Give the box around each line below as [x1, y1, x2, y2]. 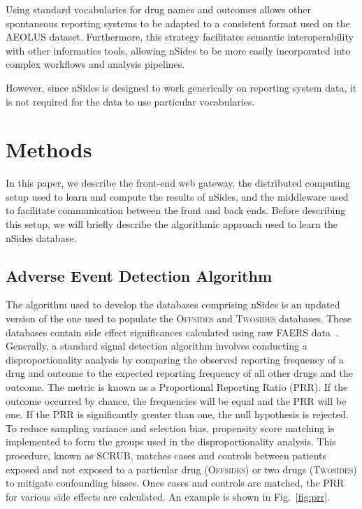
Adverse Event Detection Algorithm [6, 264, 273, 286]
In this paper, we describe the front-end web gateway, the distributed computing [6, 175, 351, 190]
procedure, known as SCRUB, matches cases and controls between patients [6, 447, 327, 462]
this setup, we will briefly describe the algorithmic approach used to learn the [6, 217, 338, 231]
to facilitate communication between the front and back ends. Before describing [6, 203, 346, 217]
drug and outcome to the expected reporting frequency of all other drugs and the [6, 366, 353, 380]
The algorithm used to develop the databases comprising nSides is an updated [6, 297, 340, 312]
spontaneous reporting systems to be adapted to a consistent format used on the [6, 15, 350, 30]
